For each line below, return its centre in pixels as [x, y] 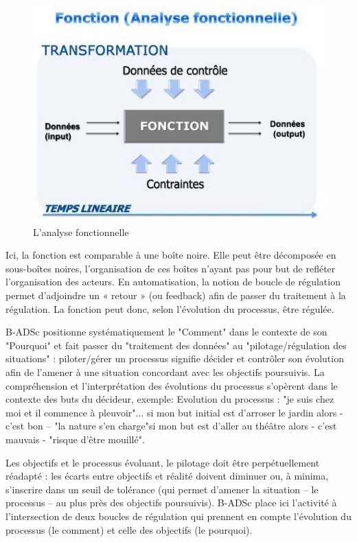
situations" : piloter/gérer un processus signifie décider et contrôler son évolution [175, 358]
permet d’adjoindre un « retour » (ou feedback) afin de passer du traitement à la [176, 295]
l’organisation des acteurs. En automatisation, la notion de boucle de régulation [173, 282]
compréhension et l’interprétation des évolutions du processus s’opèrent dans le [172, 385]
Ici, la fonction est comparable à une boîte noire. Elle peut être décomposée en [171, 255]
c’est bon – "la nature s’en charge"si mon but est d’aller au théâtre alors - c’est [171, 426]
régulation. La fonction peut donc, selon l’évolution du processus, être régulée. [170, 308]
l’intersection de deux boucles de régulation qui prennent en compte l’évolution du [178, 516]
